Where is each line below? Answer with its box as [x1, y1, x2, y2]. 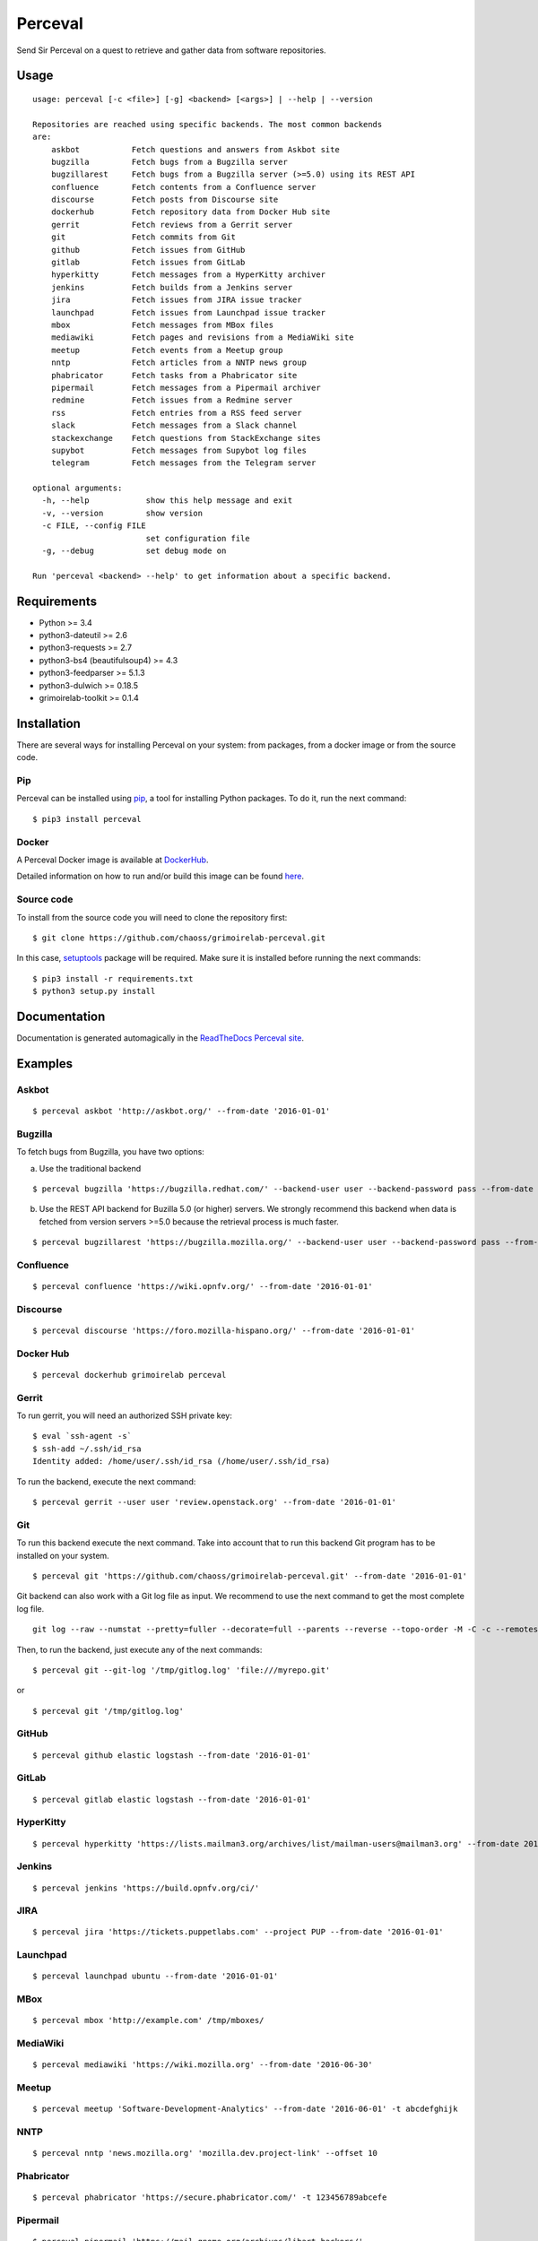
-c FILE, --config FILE [41, 521, 147, 531]
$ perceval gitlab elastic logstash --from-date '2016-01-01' [32, 1794, 312, 1804]
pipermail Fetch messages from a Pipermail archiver [50, 382, 322, 393]
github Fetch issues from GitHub [50, 245, 246, 255]
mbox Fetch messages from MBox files [50, 319, 273, 330]
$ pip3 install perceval [32, 814, 142, 824]
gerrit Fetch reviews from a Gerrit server [50, 220, 293, 229]
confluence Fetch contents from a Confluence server [50, 182, 317, 192]
